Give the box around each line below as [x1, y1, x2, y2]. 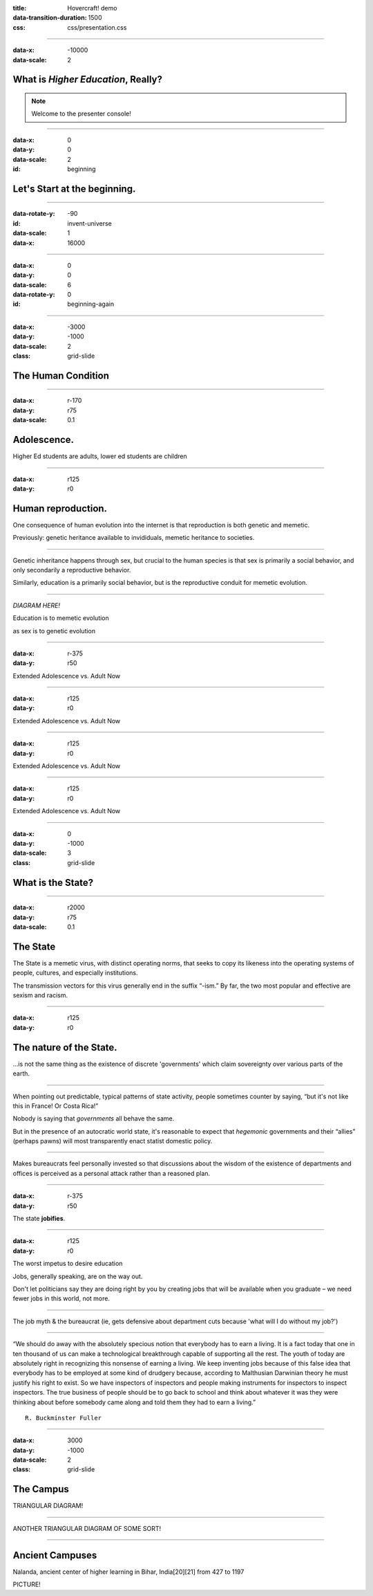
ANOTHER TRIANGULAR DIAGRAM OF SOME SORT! [12, 1524, 162, 1532]
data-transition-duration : [12, 14, 87, 22]
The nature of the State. [12, 1042, 117, 1053]
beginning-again [67, 300, 114, 308]
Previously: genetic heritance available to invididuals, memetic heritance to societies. [12, 534, 255, 542]
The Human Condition [12, 370, 110, 381]
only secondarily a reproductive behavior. [12, 565, 131, 574]
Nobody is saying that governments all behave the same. [12, 1114, 175, 1123]
